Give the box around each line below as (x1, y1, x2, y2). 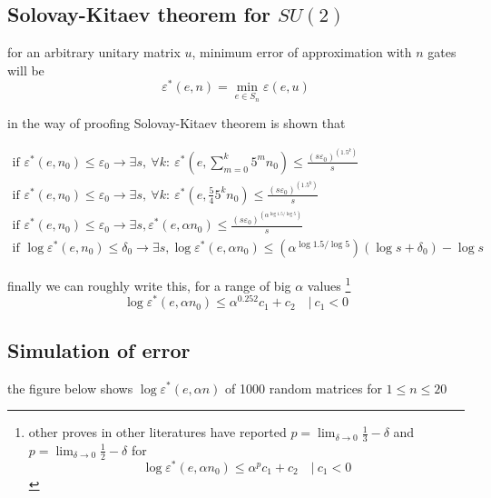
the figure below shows (7, 378, 133, 397)
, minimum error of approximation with (191, 43, 412, 62)
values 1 (307, 274, 351, 294)
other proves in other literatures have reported (28, 423, 287, 442)
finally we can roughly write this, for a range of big (7, 275, 291, 294)
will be (7, 60, 44, 79)
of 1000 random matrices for (225, 378, 382, 397)
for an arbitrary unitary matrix (7, 43, 181, 62)
